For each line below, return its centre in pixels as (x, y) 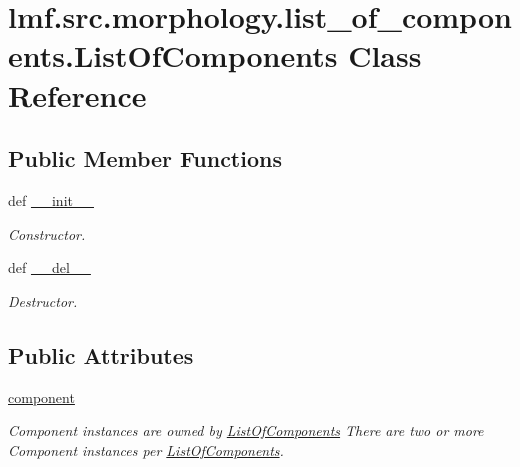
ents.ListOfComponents (173, 55)
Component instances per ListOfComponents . (146, 449)
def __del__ (49, 267)
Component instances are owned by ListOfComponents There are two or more (246, 430)
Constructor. (47, 233)
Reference (77, 94)
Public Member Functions (145, 158)
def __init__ (51, 199)
